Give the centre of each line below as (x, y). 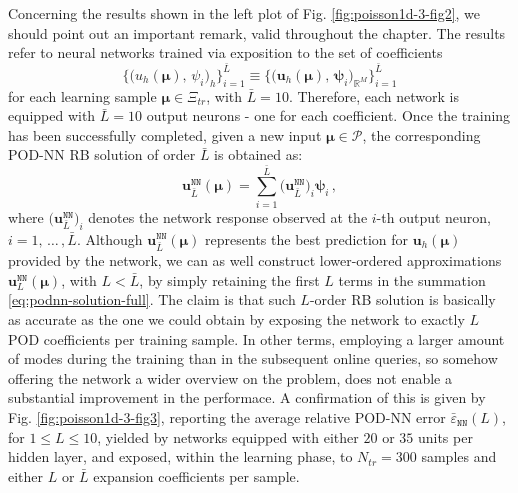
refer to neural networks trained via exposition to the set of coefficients (225, 52)
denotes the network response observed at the (228, 216)
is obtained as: (258, 154)
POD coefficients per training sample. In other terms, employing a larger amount (256, 338)
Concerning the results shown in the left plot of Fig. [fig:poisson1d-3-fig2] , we (244, 13)
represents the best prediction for (307, 238)
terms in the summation (412, 279)
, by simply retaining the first (229, 279)
